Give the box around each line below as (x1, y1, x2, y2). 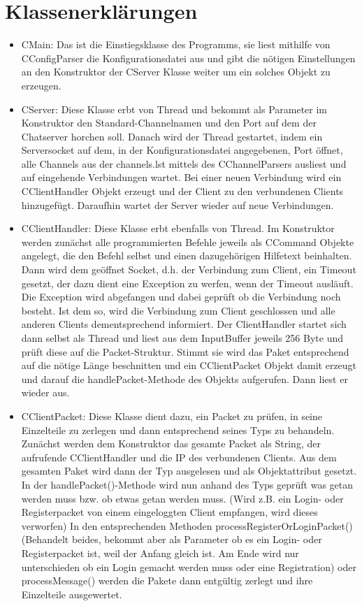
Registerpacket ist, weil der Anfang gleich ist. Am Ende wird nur (21, 545, 299, 560)
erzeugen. (21, 78, 61, 92)
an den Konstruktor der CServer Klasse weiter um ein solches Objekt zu (21, 64, 331, 79)
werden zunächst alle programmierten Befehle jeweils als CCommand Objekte (21, 234, 354, 249)
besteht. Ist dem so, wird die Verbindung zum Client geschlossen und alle (21, 303, 335, 317)
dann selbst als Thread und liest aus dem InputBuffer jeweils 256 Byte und (21, 331, 343, 345)
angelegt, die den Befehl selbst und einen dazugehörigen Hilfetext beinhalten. (21, 248, 352, 263)
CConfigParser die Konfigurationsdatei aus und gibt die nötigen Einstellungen (21, 50, 356, 65)
